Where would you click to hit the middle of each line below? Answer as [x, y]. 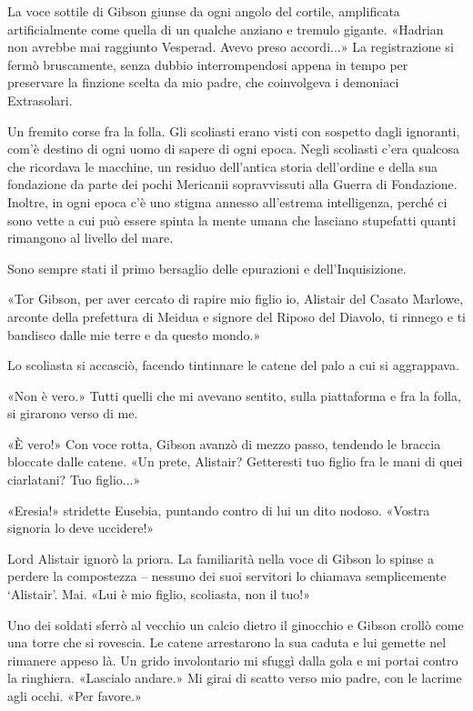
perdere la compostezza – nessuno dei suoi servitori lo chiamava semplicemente [227, 576]
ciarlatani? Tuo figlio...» [74, 480]
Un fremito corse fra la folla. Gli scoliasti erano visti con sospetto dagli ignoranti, [234, 130]
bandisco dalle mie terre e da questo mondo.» [134, 334]
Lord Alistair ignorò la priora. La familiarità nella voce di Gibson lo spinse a [221, 558]
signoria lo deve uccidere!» [81, 528]
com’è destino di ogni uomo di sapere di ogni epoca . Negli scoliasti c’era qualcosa [234, 149]
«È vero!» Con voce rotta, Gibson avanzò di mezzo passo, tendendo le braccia [224, 443]
